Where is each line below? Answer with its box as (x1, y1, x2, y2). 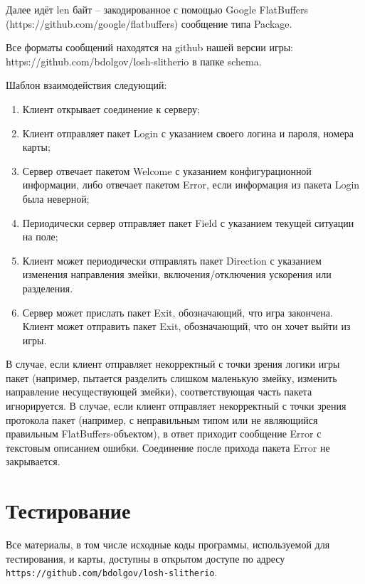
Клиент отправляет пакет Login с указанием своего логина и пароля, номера (22, 125, 354, 140)
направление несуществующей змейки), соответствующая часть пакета (6, 384, 312, 399)
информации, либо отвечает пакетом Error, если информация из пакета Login (22, 177, 360, 192)
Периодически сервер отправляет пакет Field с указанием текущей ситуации (22, 215, 354, 230)
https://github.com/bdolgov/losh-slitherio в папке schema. (6, 53, 262, 68)
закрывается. (6, 454, 60, 469)
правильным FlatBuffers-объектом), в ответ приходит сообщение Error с (6, 426, 322, 441)
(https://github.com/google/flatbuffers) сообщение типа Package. (6, 16, 292, 31)
